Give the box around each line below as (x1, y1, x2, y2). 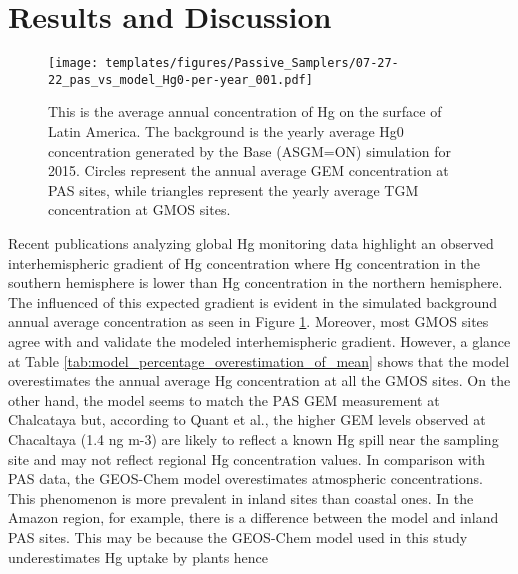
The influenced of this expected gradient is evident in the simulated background (8, 291, 498, 312)
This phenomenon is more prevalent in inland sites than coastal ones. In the (8, 487, 474, 508)
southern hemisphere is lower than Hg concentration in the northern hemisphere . (8, 272, 503, 293)
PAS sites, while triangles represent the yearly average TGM (48, 179, 419, 200)
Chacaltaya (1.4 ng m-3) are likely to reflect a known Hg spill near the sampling (8, 428, 499, 449)
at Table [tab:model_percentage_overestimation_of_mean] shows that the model (8, 350, 510, 371)
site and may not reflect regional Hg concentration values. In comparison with (8, 448, 486, 469)
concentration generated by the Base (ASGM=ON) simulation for (48, 140, 452, 161)
